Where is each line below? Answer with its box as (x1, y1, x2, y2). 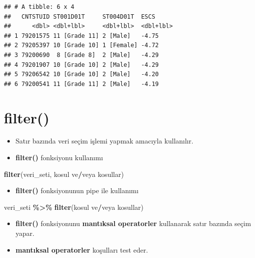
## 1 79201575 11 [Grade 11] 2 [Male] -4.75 (4, 32, 159, 39)
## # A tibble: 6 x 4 (4, 3, 75, 10)
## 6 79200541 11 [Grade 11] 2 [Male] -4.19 (4, 80, 159, 87)
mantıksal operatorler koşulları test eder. (15, 244, 148, 255)
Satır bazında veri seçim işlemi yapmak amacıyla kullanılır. (15, 136, 194, 146)
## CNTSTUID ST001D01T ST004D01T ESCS (4, 13, 155, 20)
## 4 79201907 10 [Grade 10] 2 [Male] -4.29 (4, 61, 159, 68)
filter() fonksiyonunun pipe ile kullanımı (15, 185, 139, 196)
